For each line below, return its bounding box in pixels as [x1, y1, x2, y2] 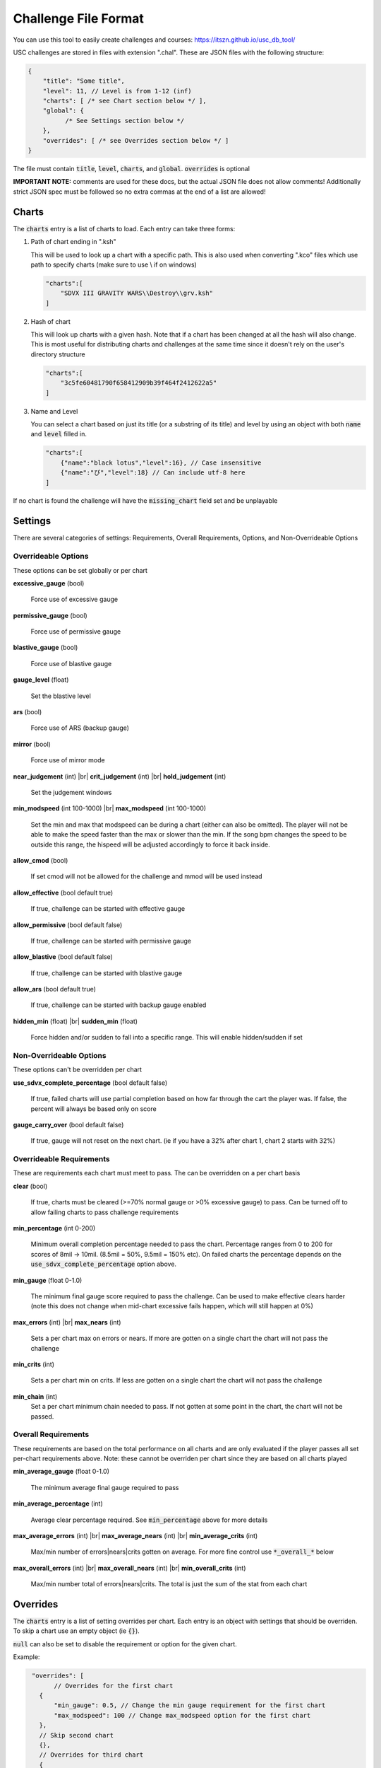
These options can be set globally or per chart [13, 566, 148, 574]
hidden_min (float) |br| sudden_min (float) [13, 1017, 138, 1025]
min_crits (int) [13, 1360, 55, 1368]
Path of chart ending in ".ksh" [30, 238, 116, 246]
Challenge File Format [13, 11, 145, 26]
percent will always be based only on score [30, 1104, 157, 1113]
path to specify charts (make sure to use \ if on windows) [30, 260, 197, 269]
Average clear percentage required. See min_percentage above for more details [30, 1516, 268, 1524]
